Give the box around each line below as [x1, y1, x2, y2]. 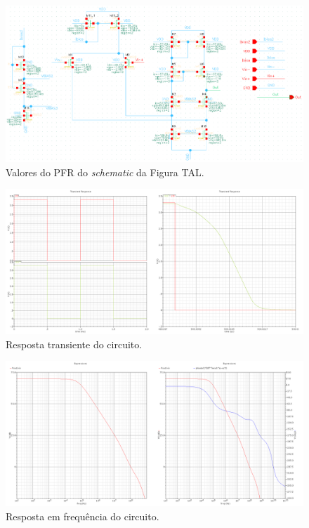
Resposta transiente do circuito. [6, 336, 143, 351]
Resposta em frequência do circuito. [6, 509, 159, 523]
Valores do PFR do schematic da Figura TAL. [6, 164, 204, 179]
